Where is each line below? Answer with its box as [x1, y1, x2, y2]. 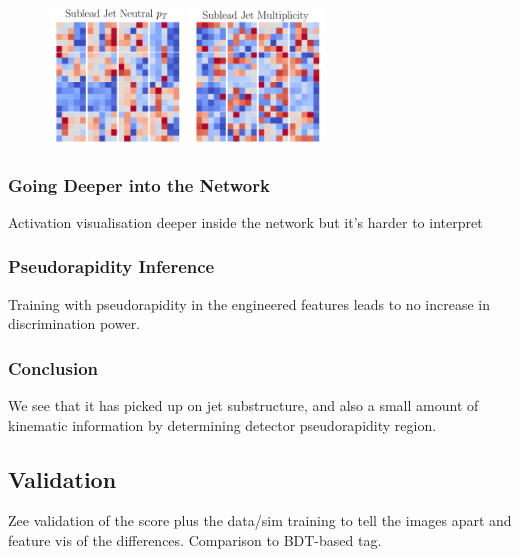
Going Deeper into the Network [8, 172, 270, 197]
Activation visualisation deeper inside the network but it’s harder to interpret [8, 211, 483, 232]
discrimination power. [8, 313, 141, 334]
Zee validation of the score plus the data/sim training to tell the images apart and [8, 510, 512, 531]
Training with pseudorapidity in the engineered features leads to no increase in [8, 293, 490, 314]
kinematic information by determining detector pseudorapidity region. [8, 414, 437, 435]
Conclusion [8, 355, 98, 380]
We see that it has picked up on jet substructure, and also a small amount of [8, 395, 479, 416]
